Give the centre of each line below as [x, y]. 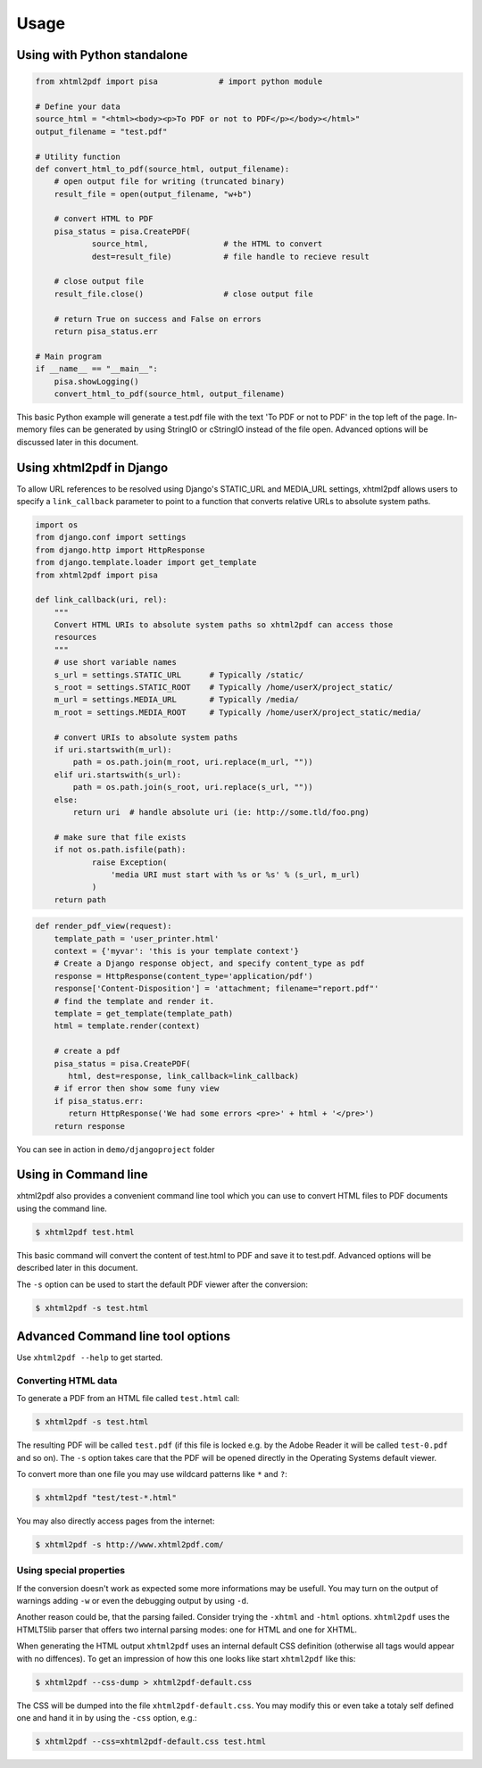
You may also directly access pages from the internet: [116, 1521]
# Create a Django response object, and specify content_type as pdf [209, 963]
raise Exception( [129, 862]
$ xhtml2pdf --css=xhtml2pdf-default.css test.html [151, 1741]
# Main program [68, 356]
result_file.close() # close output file [183, 294]
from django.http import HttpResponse [120, 550]
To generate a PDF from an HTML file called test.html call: [128, 1399]
